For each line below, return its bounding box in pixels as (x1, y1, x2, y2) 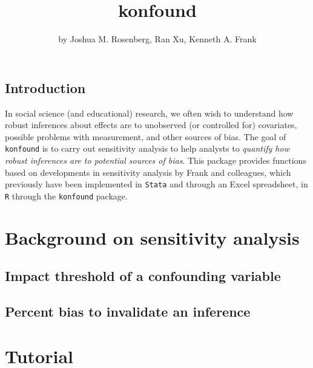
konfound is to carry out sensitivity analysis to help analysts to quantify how (5, 142, 289, 155)
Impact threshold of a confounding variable (5, 266, 281, 285)
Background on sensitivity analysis (5, 225, 300, 250)
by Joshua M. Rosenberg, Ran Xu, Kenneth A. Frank (58, 33, 257, 45)
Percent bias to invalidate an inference (5, 302, 251, 321)
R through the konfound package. (5, 189, 128, 202)
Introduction (5, 78, 86, 97)
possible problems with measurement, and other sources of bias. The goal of (5, 130, 286, 143)
